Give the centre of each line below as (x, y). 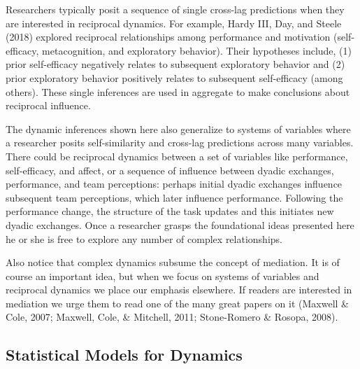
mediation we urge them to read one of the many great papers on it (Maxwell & (177, 303)
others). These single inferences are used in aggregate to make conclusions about (178, 91)
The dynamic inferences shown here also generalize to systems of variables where (178, 128)
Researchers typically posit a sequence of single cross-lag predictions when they (175, 9)
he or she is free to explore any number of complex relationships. (144, 238)
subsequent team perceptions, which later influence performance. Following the (174, 197)
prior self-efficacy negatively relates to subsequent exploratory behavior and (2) (175, 64)
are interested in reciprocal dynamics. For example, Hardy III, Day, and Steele (174, 23)
